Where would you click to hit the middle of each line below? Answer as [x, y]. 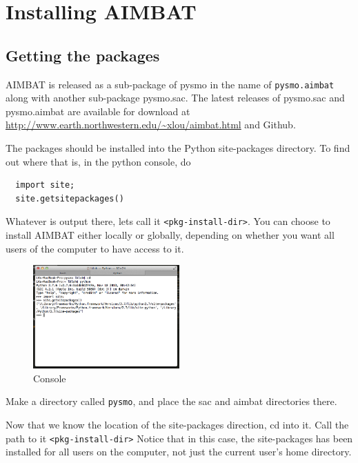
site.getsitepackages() [70, 198]
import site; [45, 185]
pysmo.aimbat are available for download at [98, 111]
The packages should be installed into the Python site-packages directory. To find [178, 148]
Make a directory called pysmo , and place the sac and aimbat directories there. [171, 401]
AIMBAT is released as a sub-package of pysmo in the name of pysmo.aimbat [170, 84]
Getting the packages [83, 55]
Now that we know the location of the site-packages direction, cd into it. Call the [177, 424]
